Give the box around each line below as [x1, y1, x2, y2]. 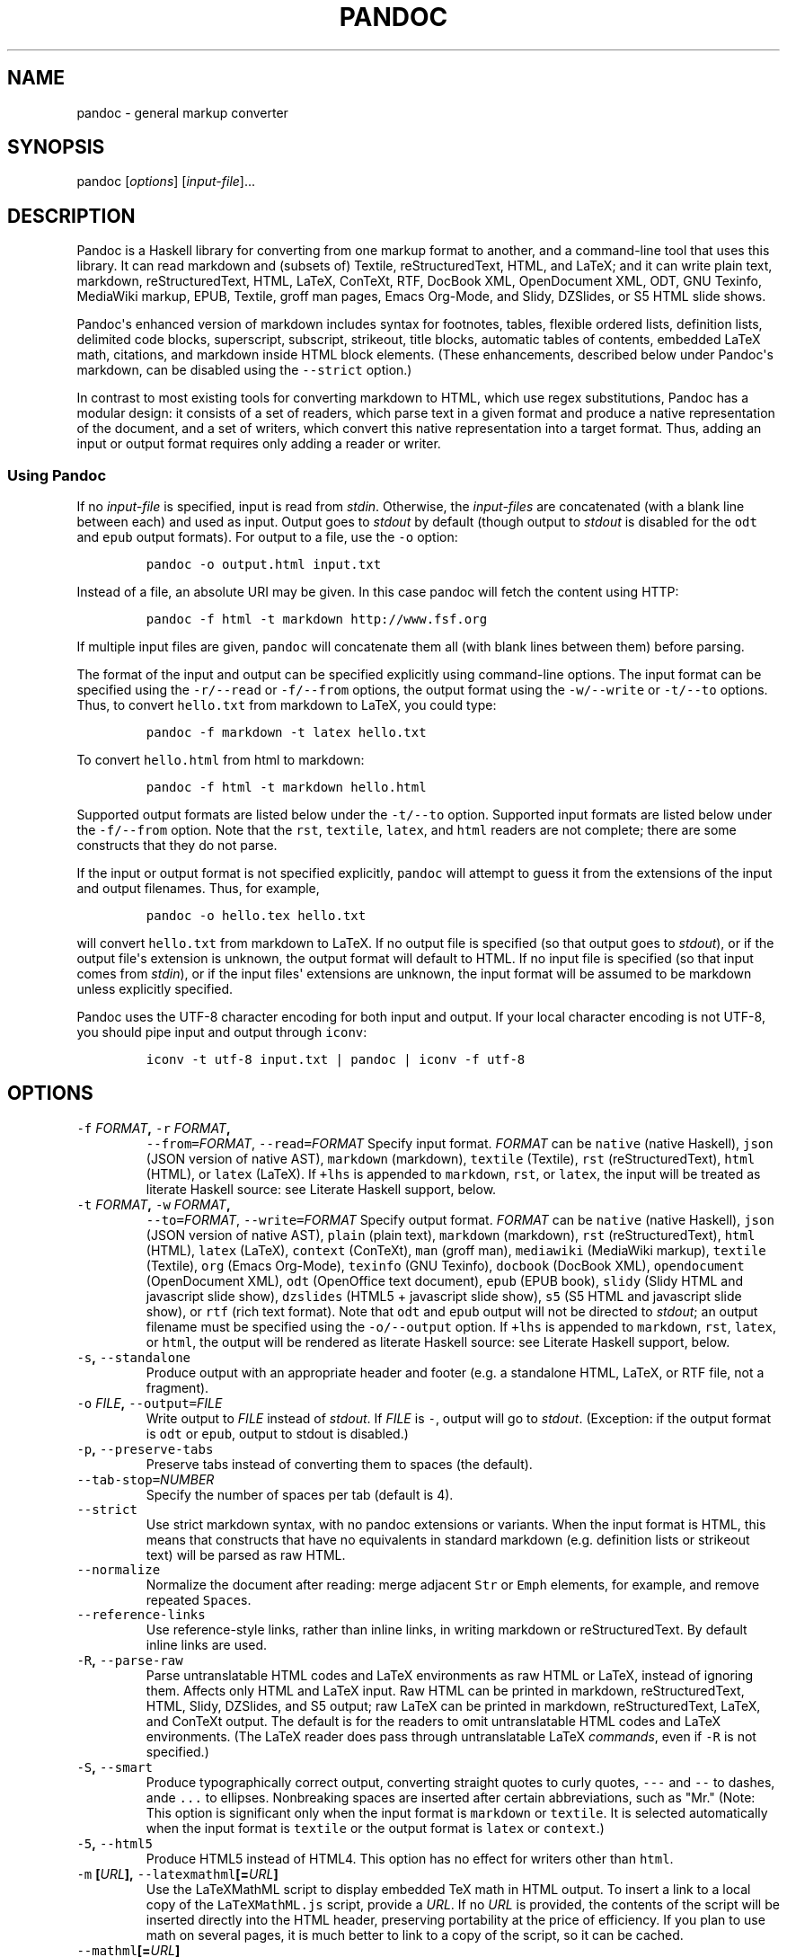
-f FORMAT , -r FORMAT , [76, 1120, 231, 1136]
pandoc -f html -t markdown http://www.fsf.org [146, 612, 488, 627]
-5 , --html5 [76, 1835, 153, 1851]
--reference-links [76, 1607, 206, 1622]
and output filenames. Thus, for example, [76, 881, 320, 897]
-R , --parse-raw [76, 1651, 183, 1668]
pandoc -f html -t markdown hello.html [146, 780, 427, 795]
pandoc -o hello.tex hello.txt [146, 908, 367, 924]
